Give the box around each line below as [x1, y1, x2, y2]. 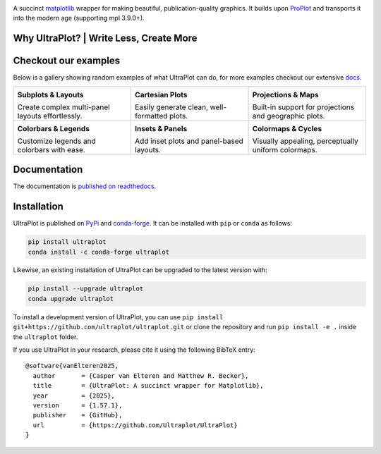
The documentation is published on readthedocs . [13, 182, 157, 190]
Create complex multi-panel [17, 102, 110, 112]
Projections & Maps [252, 90, 319, 99]
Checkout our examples [13, 55, 121, 67]
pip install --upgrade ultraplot [28, 285, 144, 293]
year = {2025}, [32, 391, 116, 400]
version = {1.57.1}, [32, 401, 123, 409]
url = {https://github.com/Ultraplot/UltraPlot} [32, 421, 238, 429]
